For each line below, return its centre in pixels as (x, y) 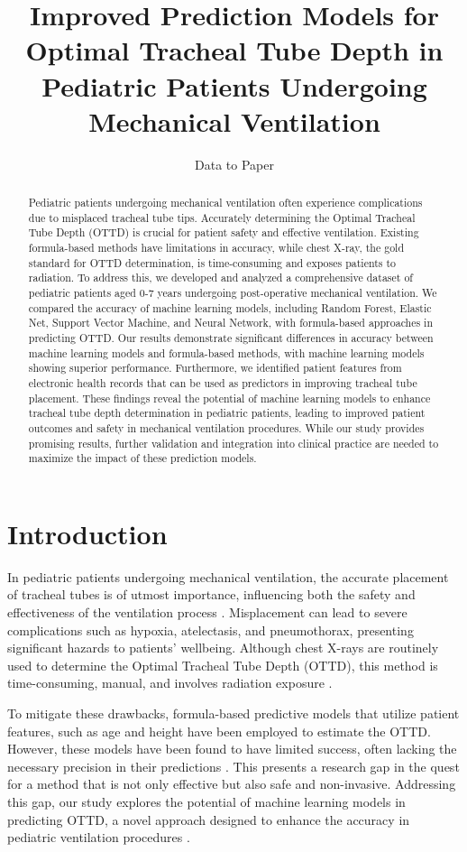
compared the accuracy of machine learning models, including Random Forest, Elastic (230, 307)
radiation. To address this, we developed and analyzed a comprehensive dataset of (220, 278)
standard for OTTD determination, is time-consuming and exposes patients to (212, 262)
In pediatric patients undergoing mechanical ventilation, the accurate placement (228, 576)
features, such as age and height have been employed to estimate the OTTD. (219, 731)
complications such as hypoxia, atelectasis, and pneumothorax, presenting (211, 630)
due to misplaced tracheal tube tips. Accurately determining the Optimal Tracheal (222, 217)
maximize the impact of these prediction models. (142, 458)
